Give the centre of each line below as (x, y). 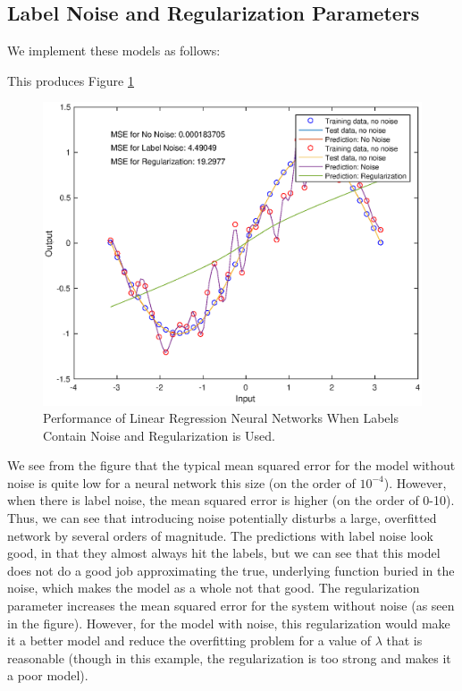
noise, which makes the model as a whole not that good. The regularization (214, 588)
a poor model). (48, 675)
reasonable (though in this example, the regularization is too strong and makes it (229, 657)
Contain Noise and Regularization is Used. (159, 435)
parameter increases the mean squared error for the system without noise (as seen (231, 606)
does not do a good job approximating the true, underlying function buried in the (231, 570)
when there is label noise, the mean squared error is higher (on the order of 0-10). (231, 500)
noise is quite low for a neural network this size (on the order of (181, 482)
